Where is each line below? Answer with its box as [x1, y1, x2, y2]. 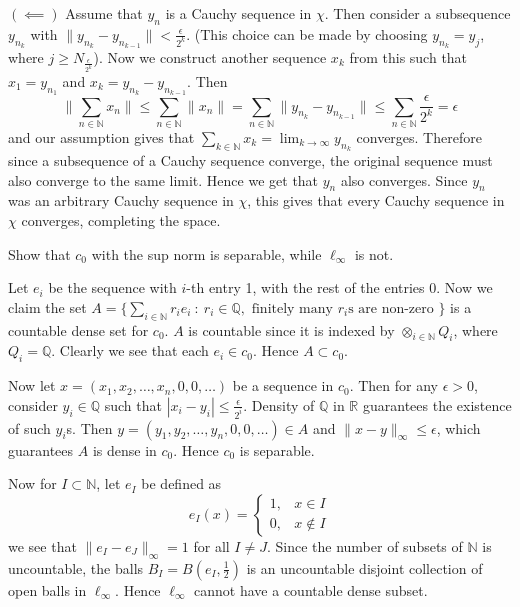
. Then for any [349, 375, 438, 396]
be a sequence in [232, 375, 334, 396]
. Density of [243, 394, 315, 415]
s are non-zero [348, 301, 434, 316]
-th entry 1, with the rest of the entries [186, 277, 425, 298]
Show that [8, 243, 71, 264]
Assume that [65, 3, 143, 23]
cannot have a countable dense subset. [194, 579, 428, 600]
